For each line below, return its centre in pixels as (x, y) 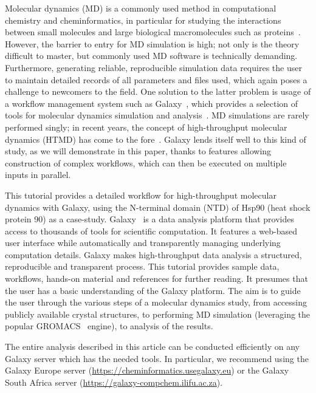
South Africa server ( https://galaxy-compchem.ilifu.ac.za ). (114, 382)
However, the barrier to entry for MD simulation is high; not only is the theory (152, 43)
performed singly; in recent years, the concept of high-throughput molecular (146, 127)
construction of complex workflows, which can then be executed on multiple (146, 162)
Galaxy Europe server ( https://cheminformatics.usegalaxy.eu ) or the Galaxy (147, 370)
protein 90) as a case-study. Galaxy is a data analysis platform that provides (149, 219)
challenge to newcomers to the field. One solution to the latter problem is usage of (158, 91)
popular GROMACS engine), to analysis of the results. (109, 326)
